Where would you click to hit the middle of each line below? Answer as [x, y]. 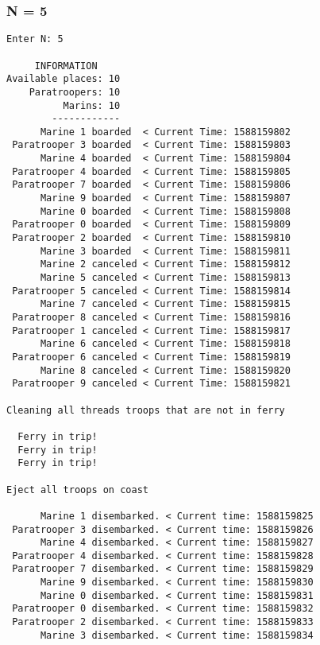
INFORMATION [66, 66]
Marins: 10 [92, 105]
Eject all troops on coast [77, 490]
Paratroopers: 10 [75, 92]
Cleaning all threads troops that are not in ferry [146, 410]
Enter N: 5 [35, 39]
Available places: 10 [64, 79]
